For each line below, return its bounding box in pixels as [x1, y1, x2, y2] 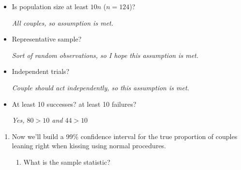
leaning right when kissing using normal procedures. [12, 141, 166, 151]
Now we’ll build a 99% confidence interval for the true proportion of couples [12, 131, 238, 141]
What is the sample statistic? [23, 156, 110, 167]
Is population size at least [12, 1, 89, 11]
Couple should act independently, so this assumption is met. [12, 82, 189, 92]
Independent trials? [12, 66, 70, 76]
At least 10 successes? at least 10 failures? [12, 99, 136, 109]
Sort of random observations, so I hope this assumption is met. [12, 50, 199, 60]
